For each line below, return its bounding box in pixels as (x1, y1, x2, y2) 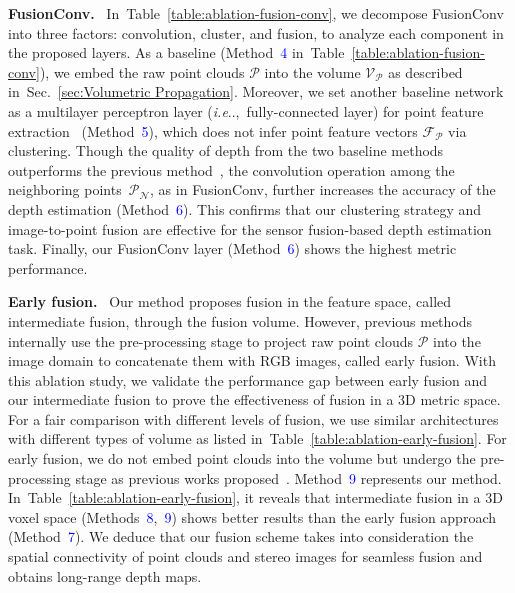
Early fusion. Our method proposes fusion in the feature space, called (8, 291, 452, 312)
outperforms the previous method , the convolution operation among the (8, 159, 455, 180)
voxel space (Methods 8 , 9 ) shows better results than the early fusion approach (8, 506, 496, 527)
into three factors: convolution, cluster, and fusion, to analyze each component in (8, 22, 504, 43)
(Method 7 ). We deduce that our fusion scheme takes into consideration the (8, 526, 474, 547)
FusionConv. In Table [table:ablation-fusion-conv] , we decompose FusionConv (8, 3, 504, 23)
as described (388, 61, 463, 82)
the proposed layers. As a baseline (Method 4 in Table (8, 42, 345, 63)
